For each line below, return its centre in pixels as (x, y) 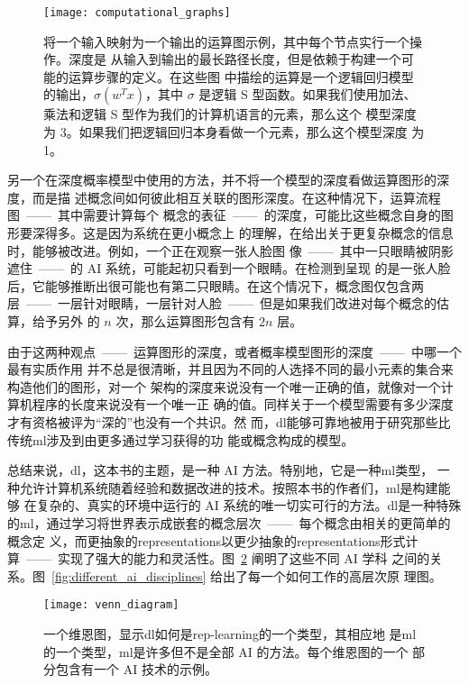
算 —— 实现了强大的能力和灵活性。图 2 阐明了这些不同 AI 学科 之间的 (219, 558)
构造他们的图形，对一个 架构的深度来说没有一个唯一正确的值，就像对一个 (224, 386)
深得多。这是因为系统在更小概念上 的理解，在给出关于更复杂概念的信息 (243, 233)
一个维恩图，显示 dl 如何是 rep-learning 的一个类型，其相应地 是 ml (230, 633)
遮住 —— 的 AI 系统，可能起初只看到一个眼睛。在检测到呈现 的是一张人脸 (229, 268)
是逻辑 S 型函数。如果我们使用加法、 (308, 94)
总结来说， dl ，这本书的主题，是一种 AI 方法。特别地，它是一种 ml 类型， (221, 470)
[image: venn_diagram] (111, 605)
